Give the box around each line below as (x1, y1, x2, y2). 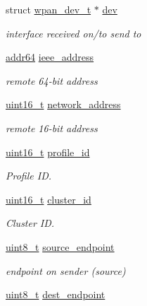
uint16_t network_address (6, 97, 121, 112)
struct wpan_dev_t (6, 2, 91, 16)
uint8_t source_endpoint (6, 239, 115, 254)
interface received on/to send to (6, 25, 141, 40)
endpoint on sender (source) (6, 263, 126, 278)
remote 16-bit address (6, 120, 98, 135)
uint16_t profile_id (6, 144, 90, 159)
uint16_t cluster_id (6, 192, 91, 206)
